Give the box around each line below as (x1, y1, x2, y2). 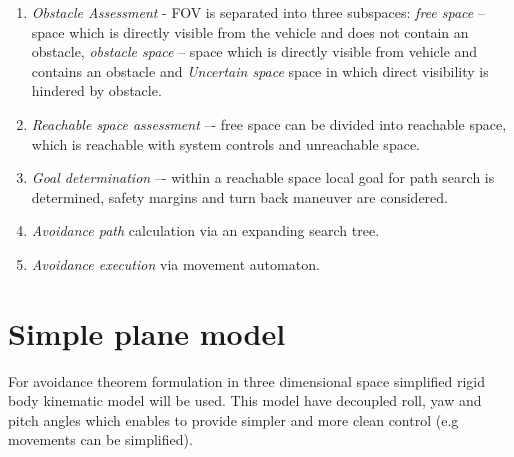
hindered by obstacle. (31, 80, 162, 101)
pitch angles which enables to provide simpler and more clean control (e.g (8, 409, 459, 430)
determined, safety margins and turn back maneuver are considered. (31, 186, 448, 207)
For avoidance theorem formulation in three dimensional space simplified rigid (8, 370, 486, 391)
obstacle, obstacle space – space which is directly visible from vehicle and (31, 41, 478, 62)
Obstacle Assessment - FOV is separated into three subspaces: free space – (31, 2, 485, 22)
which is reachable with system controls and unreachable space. (31, 133, 420, 154)
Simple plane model (8, 312, 286, 353)
